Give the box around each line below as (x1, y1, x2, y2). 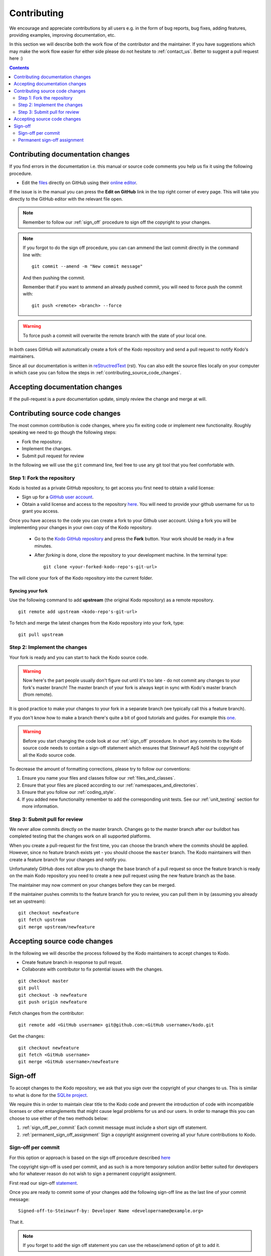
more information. (22, 803, 59, 809)
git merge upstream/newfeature (18, 924, 95, 929)
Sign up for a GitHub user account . (22, 494, 94, 500)
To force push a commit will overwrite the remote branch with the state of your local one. (23, 332, 207, 339)
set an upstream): (9, 898, 46, 904)
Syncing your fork (9, 588, 48, 594)
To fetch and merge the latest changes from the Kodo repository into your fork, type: (9, 620, 184, 626)
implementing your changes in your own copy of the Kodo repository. (9, 524, 153, 530)
